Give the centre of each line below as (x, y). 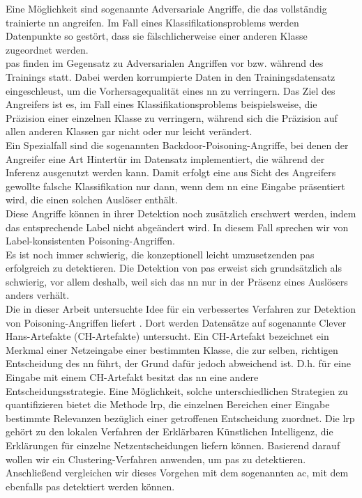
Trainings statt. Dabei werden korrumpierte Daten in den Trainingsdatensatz (171, 76)
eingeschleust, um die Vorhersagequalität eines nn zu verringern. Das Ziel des (171, 90)
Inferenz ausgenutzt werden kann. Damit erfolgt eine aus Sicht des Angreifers (171, 172)
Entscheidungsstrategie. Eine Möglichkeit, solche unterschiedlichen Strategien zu (177, 390)
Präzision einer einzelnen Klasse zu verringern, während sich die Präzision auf (172, 117)
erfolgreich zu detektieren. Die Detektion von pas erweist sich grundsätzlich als (174, 268)
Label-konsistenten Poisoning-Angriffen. (90, 241)
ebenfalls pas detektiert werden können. (90, 486)
